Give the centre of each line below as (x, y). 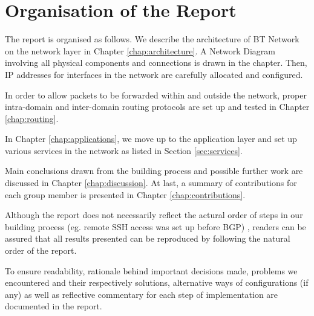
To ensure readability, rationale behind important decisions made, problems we (151, 270)
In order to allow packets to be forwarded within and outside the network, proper (156, 95)
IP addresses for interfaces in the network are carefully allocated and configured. (154, 74)
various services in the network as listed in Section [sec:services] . (124, 150)
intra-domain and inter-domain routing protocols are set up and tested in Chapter (157, 107)
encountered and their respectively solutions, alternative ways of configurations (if (157, 282)
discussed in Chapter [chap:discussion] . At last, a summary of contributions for (151, 183)
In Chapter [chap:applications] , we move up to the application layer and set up (151, 139)
